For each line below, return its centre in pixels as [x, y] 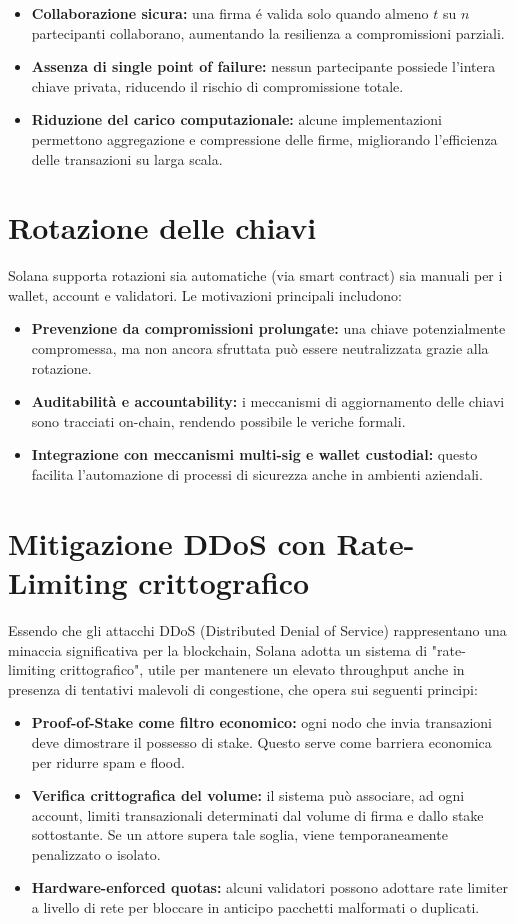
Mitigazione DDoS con [167, 542]
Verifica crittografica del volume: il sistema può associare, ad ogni [248, 795]
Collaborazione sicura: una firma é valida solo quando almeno [230, 13]
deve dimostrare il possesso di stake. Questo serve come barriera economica [261, 741]
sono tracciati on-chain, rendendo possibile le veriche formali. [218, 420]
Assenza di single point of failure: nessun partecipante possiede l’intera [263, 66]
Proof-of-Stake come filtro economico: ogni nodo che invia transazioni [261, 722]
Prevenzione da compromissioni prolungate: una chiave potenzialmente [268, 328]
